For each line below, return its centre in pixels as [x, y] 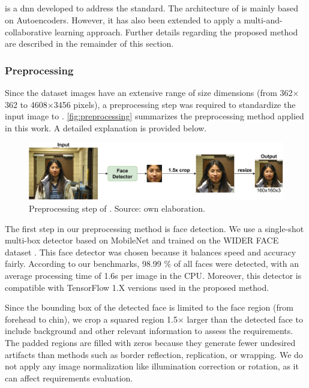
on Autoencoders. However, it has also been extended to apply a [123, 19]
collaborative [28, 31]
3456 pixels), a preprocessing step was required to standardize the [175, 104]
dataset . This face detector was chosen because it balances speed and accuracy [151, 252]
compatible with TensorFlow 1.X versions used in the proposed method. [137, 287]
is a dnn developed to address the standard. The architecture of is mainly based [152, 8]
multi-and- [263, 19]
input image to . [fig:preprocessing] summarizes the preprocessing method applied [154, 116]
